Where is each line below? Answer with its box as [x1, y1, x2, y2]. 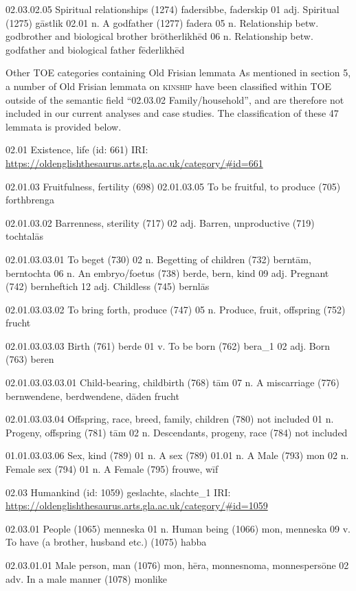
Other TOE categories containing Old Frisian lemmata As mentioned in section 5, [5, 65, 351, 80]
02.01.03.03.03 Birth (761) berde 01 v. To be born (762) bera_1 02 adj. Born [5, 338, 330, 353]
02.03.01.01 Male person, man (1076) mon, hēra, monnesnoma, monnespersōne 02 [5, 558, 349, 572]
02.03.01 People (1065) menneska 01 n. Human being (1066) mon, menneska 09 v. [5, 521, 351, 535]
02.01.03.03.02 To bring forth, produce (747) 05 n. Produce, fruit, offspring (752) [5, 302, 346, 316]
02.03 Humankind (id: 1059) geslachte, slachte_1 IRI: [5, 484, 231, 499]
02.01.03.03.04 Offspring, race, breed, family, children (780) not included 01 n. [5, 412, 334, 426]
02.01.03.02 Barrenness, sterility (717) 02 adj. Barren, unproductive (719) [5, 215, 315, 230]
